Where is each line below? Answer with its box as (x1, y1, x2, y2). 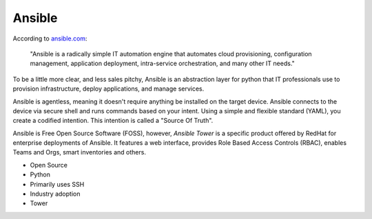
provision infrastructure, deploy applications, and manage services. (12, 84, 205, 93)
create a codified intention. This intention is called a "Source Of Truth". (12, 117, 214, 125)
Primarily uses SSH (30, 180, 85, 188)
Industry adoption (30, 189, 81, 198)
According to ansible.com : (12, 34, 87, 43)
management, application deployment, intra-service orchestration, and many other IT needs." (30, 59, 296, 68)
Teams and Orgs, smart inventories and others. (12, 148, 146, 157)
